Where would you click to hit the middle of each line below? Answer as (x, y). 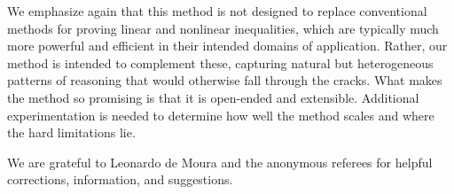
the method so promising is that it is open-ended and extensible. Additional (213, 97)
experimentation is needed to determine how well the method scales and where (221, 115)
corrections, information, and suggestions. (120, 179)
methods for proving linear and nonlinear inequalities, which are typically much (223, 28)
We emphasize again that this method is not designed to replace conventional (217, 11)
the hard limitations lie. (71, 132)
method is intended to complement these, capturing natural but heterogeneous (220, 62)
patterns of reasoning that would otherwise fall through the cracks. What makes (225, 80)
